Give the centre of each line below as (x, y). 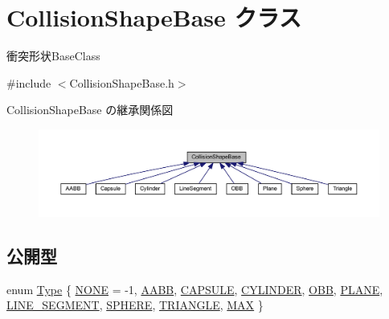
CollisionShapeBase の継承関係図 (90, 110)
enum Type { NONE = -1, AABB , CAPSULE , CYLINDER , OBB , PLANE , (195, 289)
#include (29, 82)
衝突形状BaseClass (53, 56)
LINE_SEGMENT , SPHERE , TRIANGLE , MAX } (135, 305)
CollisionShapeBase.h (122, 82)
